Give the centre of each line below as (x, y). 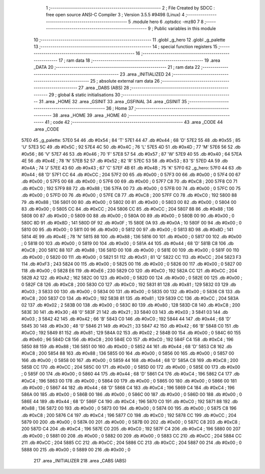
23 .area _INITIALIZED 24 (145, 74)
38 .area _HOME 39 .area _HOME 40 (90, 115)
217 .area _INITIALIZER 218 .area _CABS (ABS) (80, 461)
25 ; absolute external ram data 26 (125, 81)
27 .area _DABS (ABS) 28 (104, 88)
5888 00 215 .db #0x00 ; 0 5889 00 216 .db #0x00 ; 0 (76, 449)
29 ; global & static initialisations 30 (84, 95)
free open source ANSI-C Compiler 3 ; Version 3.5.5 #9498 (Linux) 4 (115, 15)
